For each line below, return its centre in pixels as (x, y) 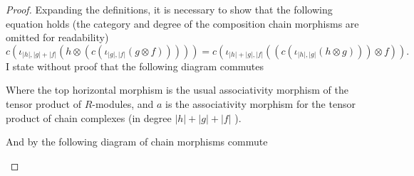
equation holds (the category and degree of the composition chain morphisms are (182, 23)
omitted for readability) (57, 37)
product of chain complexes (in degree (89, 117)
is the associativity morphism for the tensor (260, 103)
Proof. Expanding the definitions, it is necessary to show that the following (169, 9)
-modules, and (123, 103)
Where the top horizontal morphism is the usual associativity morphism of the (177, 90)
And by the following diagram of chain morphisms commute (137, 142)
